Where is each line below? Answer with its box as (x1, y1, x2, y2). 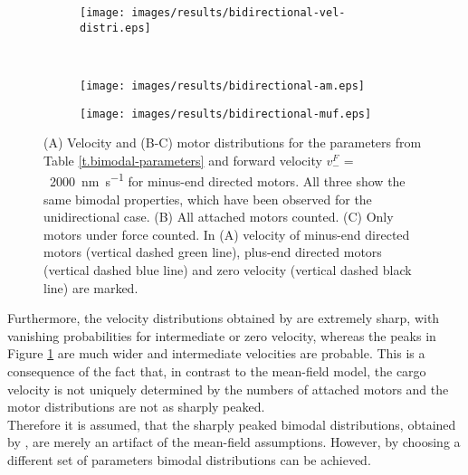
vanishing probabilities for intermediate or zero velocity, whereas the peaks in (7, 326, 436, 345)
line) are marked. (43, 278, 138, 297)
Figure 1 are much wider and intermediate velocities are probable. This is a (7, 344, 425, 363)
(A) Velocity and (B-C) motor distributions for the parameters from (43, 133, 422, 152)
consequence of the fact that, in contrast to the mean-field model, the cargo (7, 362, 426, 380)
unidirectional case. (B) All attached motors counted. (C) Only (43, 207, 394, 226)
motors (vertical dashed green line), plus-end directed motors (43, 242, 382, 261)
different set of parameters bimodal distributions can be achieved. (7, 450, 371, 469)
